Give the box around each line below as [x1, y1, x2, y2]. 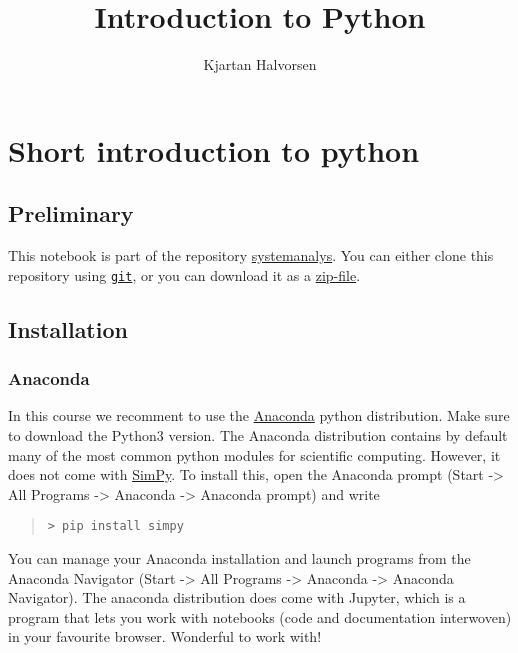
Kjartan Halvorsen [203, 54, 317, 75]
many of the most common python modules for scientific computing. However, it [8, 444, 501, 465]
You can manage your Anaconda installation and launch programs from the [8, 547, 471, 568]
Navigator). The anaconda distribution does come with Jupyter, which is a [8, 587, 466, 608]
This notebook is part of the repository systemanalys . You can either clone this [8, 245, 494, 266]
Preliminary [8, 198, 134, 229]
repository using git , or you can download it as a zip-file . [8, 264, 361, 285]
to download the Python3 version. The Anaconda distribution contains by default [8, 424, 508, 445]
